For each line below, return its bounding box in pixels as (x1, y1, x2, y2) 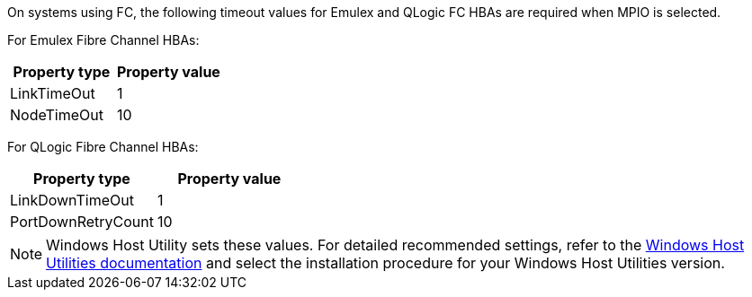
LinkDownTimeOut (10, 191, 134, 209)
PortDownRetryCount (10, 213, 154, 231)
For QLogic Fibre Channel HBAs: (7, 139, 199, 154)
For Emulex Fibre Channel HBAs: (7, 32, 200, 48)
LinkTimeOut (10, 84, 95, 102)
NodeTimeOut (10, 106, 103, 124)
